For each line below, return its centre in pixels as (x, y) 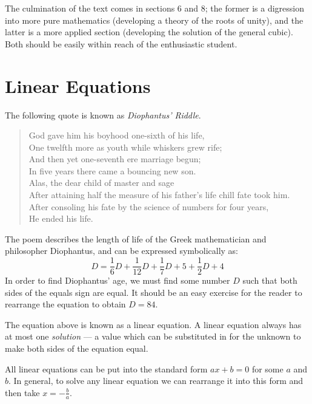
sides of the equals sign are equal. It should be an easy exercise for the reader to (154, 292)
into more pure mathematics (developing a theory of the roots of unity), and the (154, 20)
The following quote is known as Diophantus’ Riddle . (103, 115)
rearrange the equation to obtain (65, 304)
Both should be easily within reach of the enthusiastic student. (121, 43)
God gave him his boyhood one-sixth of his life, (117, 135)
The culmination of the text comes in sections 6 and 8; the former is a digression (155, 8)
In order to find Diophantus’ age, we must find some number (118, 280)
